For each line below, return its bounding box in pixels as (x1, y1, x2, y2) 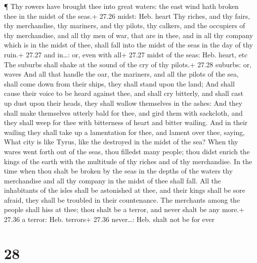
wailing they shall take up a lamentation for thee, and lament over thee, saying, (4, 127, 245, 137)
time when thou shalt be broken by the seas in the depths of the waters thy (4, 166, 233, 176)
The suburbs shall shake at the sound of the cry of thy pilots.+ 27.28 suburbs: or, (4, 59, 252, 69)
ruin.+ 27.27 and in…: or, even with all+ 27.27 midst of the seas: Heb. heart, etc (4, 49, 248, 59)
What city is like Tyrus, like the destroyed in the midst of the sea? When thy (4, 136, 238, 147)
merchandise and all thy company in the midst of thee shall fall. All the (4, 175, 221, 185)
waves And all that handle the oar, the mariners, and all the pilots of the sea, (4, 69, 239, 79)
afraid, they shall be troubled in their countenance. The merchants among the (4, 194, 240, 205)
